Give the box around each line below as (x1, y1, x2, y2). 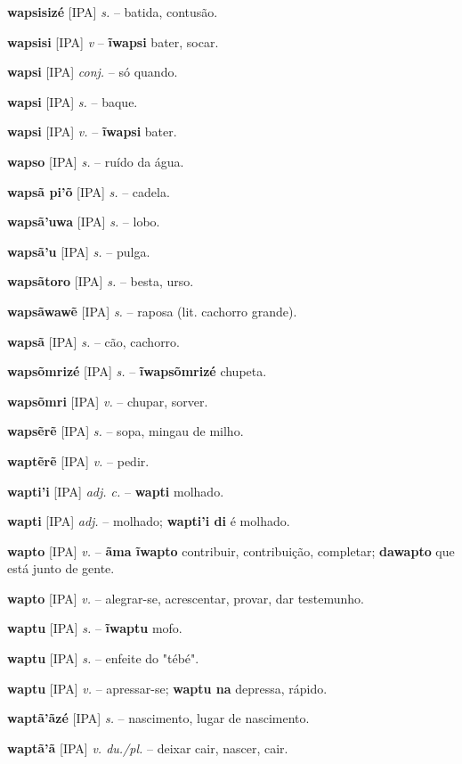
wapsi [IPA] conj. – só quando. (7, 62, 178, 81)
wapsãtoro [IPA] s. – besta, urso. (7, 272, 194, 291)
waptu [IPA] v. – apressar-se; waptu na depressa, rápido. (7, 678, 328, 697)
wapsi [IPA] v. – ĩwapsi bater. (7, 122, 177, 141)
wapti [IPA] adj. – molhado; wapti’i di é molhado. (7, 512, 290, 530)
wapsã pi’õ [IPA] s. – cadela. (7, 182, 170, 201)
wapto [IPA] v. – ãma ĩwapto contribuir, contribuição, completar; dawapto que (7, 541, 455, 560)
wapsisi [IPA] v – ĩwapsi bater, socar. (7, 32, 219, 51)
